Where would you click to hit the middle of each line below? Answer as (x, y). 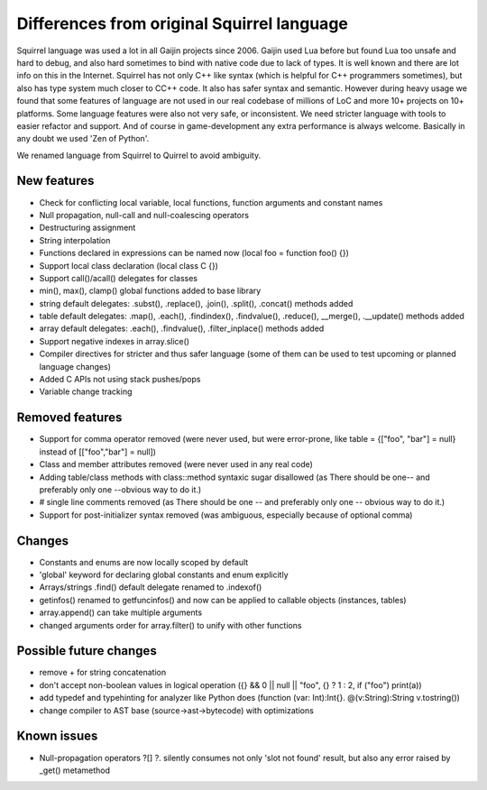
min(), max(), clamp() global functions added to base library (150, 291)
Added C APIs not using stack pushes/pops (120, 380)
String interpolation (75, 240)
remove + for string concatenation (103, 673)
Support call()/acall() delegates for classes (119, 278)
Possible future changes (87, 651)
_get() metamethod (75, 770)
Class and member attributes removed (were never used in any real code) (176, 464)
